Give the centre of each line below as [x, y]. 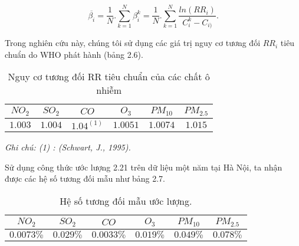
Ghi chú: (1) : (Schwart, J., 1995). [68, 147]
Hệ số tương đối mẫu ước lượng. [126, 201]
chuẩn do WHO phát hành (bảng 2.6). [74, 54]
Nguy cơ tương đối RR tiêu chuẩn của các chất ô [109, 77]
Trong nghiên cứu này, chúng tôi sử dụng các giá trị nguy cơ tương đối [133, 43]
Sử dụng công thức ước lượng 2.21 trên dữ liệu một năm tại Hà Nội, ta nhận [144, 167]
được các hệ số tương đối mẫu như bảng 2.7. [85, 178]
